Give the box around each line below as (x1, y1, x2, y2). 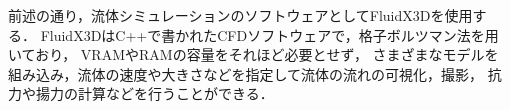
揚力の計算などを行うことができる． (35, 83, 274, 104)
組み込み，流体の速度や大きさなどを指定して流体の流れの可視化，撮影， (8, 63, 484, 84)
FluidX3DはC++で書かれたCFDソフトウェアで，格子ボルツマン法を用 (40, 24, 499, 45)
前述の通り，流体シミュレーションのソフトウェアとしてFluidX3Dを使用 (8, 5, 473, 25)
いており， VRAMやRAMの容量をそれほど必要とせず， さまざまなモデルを (8, 44, 499, 65)
